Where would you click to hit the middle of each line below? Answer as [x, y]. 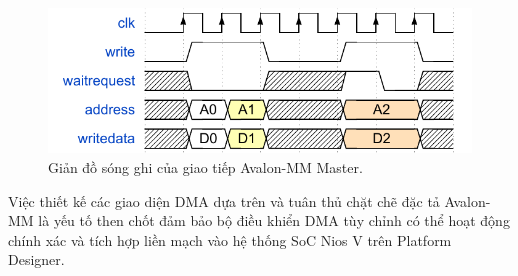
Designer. [36, 259]
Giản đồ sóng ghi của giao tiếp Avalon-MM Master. [205, 167]
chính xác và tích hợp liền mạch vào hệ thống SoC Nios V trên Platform [230, 239]
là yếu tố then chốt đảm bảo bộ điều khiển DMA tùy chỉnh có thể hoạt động [274, 220]
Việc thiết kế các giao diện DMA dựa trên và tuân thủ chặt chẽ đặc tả [224, 200]
